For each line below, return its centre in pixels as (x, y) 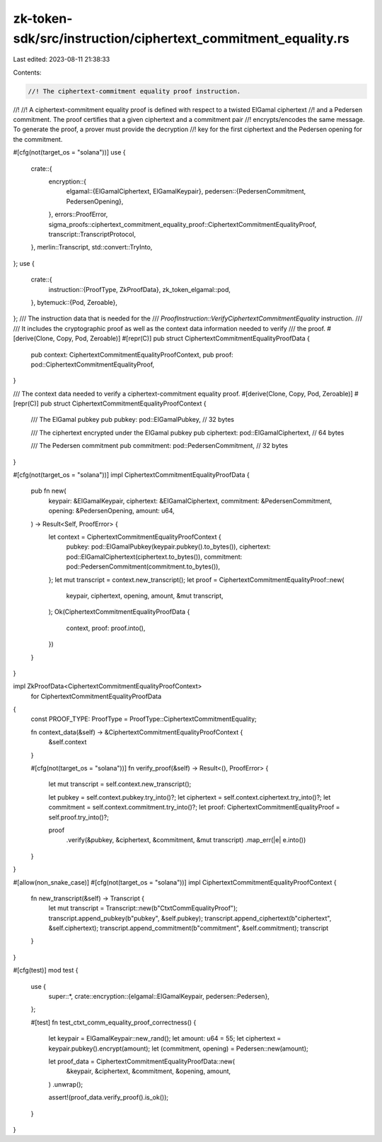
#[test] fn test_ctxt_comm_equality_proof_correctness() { (114, 1022)
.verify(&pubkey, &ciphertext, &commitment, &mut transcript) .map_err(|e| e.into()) (186, 840)
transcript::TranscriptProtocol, (92, 234)
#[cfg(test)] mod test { (46, 970)
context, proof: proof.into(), (106, 628)
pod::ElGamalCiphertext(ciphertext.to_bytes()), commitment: (154, 556)
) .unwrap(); (66, 1084)
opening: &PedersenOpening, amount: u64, (111, 511)
